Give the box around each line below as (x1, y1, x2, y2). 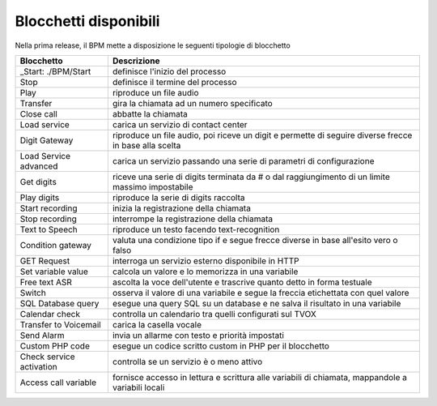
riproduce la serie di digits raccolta (112, 191, 246, 203)
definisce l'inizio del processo (112, 66, 227, 77)
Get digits (19, 176, 57, 187)
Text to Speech (19, 224, 78, 235)
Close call (19, 108, 58, 119)
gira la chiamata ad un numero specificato (112, 97, 273, 109)
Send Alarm (19, 329, 65, 340)
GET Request (19, 255, 70, 267)
